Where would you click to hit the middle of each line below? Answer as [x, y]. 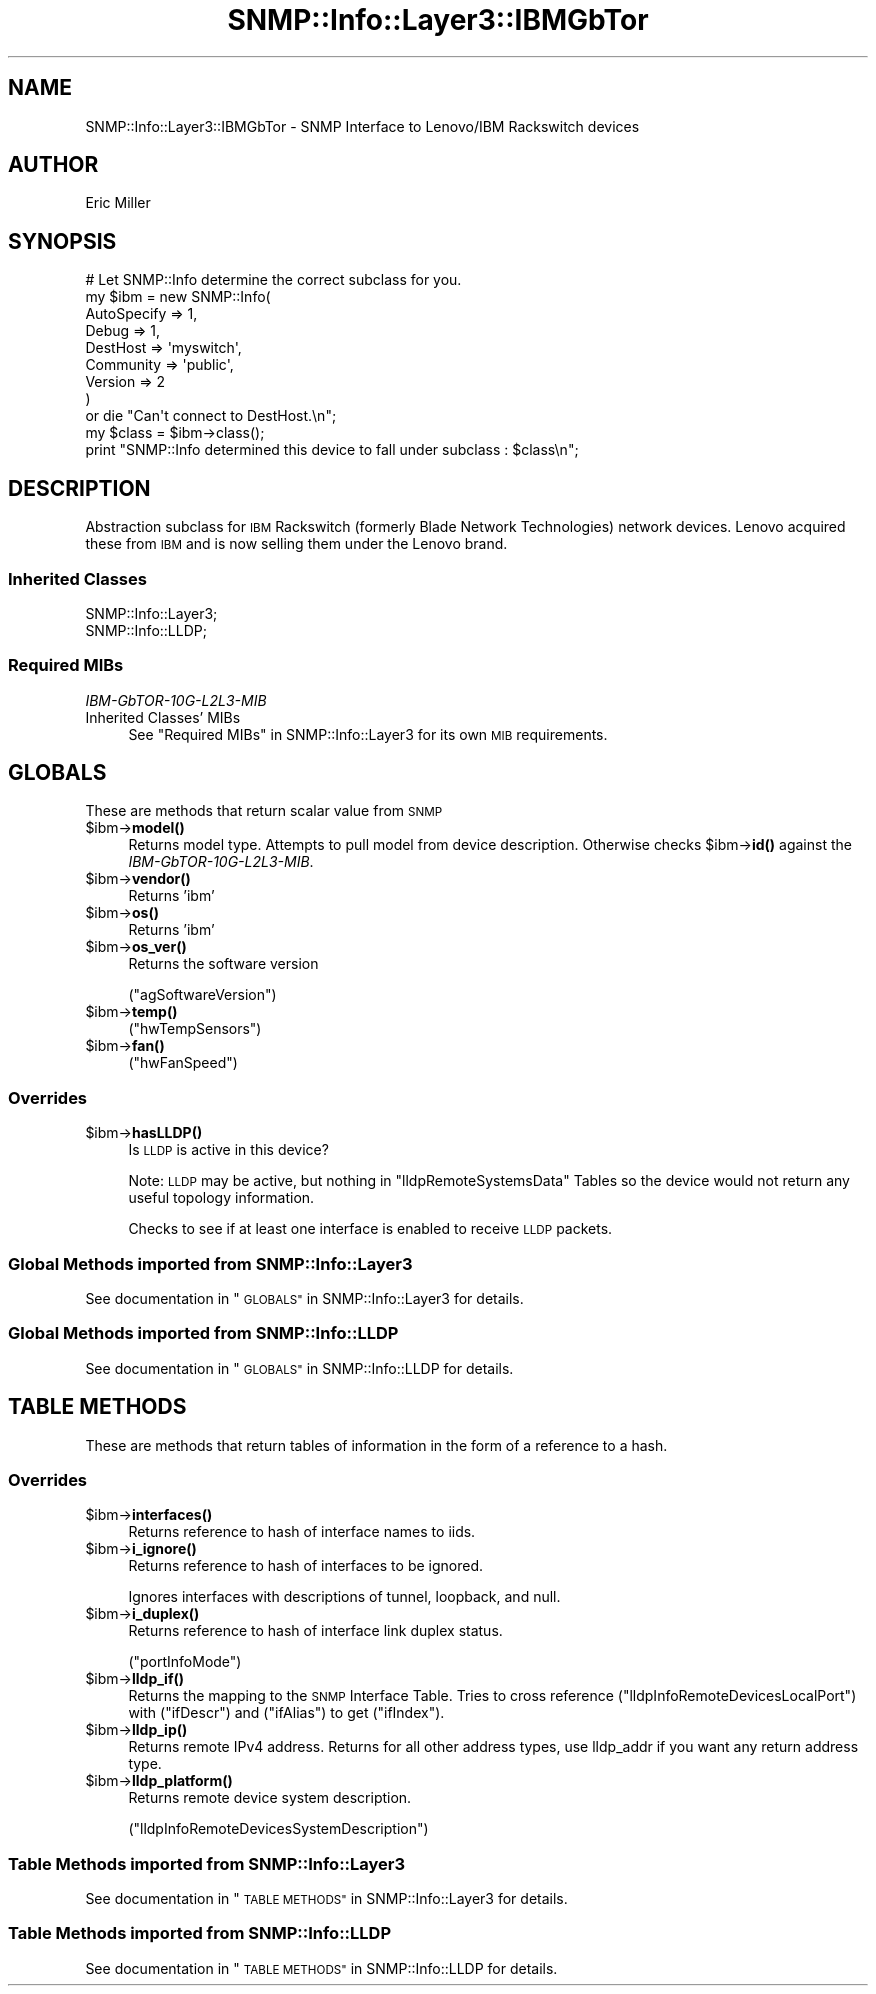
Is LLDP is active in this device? [228, 1150]
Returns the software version [223, 964]
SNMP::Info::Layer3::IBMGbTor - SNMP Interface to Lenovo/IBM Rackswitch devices [362, 126]
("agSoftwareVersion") [202, 995]
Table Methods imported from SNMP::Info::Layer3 [207, 1863]
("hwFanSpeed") [183, 1063]
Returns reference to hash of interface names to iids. [302, 1532]
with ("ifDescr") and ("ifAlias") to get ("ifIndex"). [286, 1713]
